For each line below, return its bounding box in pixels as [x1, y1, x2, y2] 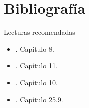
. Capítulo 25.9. [15, 94, 63, 104]
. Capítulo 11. [15, 60, 58, 71]
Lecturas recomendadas [4, 27, 75, 37]
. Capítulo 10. [15, 77, 58, 87]
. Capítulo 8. [15, 43, 54, 54]
